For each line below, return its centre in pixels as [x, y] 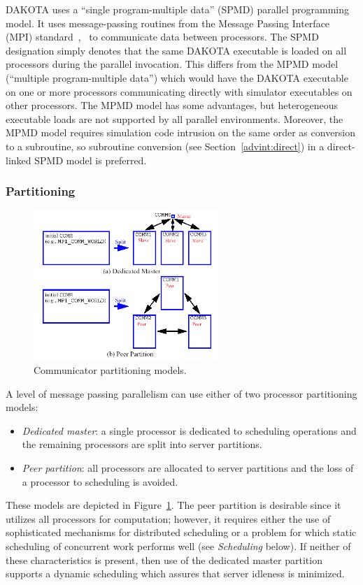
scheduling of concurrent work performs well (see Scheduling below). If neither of [178, 546]
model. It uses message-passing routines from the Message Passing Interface [168, 23]
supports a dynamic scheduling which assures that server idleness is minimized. [175, 573]
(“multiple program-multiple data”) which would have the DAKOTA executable [177, 77]
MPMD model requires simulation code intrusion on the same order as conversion [181, 132]
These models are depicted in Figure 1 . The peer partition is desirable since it [173, 505]
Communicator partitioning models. [110, 370]
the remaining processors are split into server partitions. [142, 444]
